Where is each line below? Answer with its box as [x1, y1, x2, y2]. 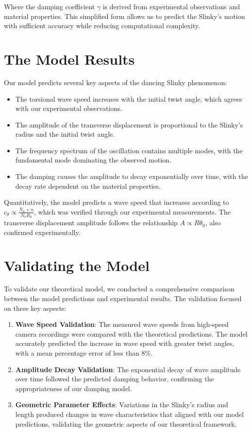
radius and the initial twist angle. [15, 129, 115, 139]
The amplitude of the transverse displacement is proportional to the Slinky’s [15, 119, 243, 129]
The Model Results [4, 49, 135, 69]
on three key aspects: [4, 303, 67, 313]
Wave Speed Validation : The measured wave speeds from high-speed [15, 319, 229, 329]
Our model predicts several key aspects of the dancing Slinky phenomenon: [4, 77, 227, 87]
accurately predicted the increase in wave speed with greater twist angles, [15, 338, 235, 348]
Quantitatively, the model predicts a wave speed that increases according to [4, 197, 229, 207]
